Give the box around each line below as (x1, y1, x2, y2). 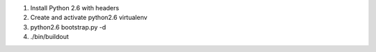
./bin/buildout (30, 33, 69, 41)
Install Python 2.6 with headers (30, 4, 120, 12)
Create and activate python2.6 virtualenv (30, 14, 148, 22)
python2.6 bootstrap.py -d (30, 23, 107, 31)
